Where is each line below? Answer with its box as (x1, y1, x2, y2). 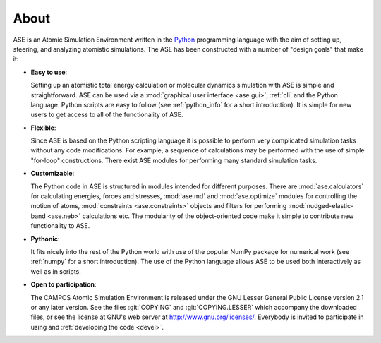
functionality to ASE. (30, 222, 90, 230)
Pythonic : (30, 234, 60, 243)
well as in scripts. (30, 267, 81, 275)
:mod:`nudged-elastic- (288, 202, 354, 210)
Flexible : (30, 124, 56, 132)
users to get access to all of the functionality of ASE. (30, 110, 183, 119)
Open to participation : (30, 280, 97, 289)
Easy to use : (30, 68, 68, 76)
